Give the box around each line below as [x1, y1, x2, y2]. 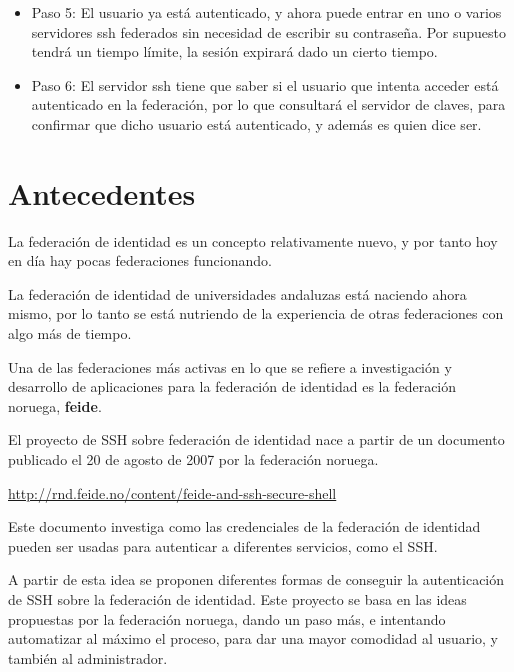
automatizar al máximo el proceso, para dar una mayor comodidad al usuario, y [8, 628, 499, 649]
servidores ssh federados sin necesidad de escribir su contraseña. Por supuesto [31, 21, 507, 42]
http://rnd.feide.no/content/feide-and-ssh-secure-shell [8, 482, 337, 503]
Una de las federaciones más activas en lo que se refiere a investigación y [8, 356, 452, 377]
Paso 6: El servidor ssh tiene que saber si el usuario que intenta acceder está [31, 74, 499, 95]
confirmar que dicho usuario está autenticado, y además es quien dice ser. [31, 113, 482, 134]
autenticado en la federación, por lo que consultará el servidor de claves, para [31, 94, 506, 115]
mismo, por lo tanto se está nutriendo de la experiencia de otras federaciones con [8, 303, 504, 324]
